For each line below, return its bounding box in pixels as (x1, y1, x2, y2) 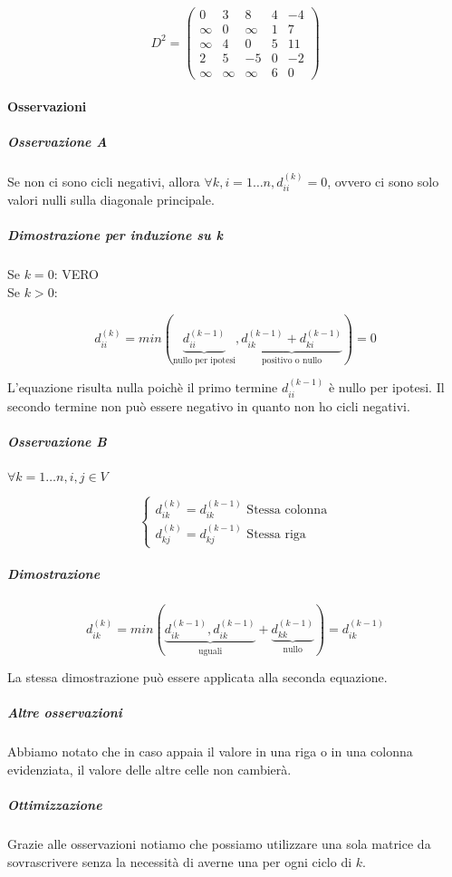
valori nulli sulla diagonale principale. (7, 190, 215, 209)
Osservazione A (7, 132, 108, 150)
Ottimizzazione (7, 795, 102, 814)
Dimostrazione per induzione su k (7, 226, 223, 245)
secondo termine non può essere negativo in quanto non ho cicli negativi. (7, 396, 410, 415)
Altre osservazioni (7, 703, 122, 722)
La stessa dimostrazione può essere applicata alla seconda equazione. (7, 668, 388, 687)
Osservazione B (7, 431, 107, 450)
